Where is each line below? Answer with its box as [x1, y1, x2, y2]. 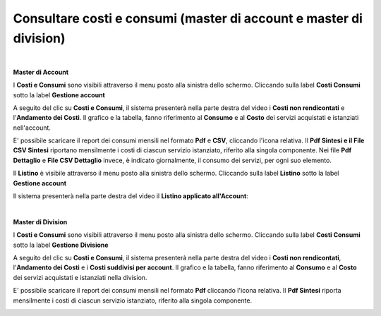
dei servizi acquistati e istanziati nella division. [13, 273, 147, 281]
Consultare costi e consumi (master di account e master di [13, 11, 363, 26]
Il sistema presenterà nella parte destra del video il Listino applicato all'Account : [13, 192, 248, 200]
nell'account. [13, 123, 51, 132]
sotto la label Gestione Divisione [13, 241, 109, 249]
